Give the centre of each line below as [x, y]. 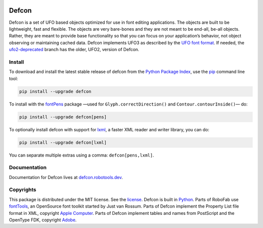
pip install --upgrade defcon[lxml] [63, 142]
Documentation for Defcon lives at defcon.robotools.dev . [66, 177]
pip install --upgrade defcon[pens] [63, 117]
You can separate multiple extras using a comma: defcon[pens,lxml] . [82, 155]
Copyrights [23, 190]
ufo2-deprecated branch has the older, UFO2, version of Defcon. [74, 50]
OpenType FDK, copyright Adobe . [43, 220]
